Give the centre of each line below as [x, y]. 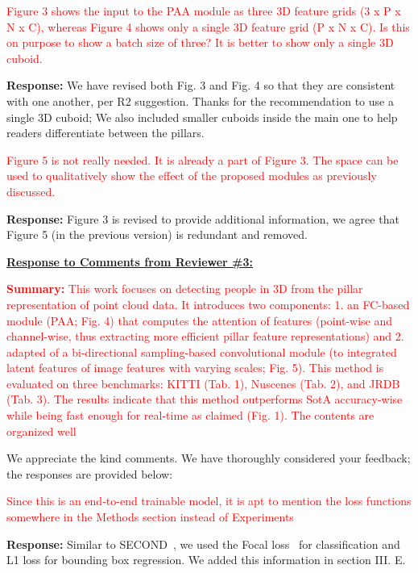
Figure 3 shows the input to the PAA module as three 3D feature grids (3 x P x [204, 10]
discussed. [31, 191]
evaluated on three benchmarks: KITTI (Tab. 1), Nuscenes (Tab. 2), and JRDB [203, 383]
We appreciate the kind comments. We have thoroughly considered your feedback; [209, 458]
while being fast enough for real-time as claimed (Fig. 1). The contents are [190, 415]
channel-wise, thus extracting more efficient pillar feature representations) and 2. [205, 336]
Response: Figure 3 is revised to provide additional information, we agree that [203, 218]
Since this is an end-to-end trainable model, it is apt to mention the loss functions [209, 501]
